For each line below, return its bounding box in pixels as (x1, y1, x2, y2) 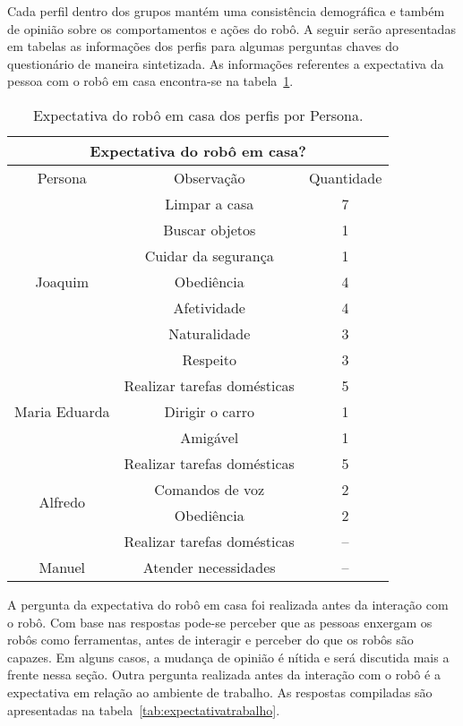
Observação (173, 167, 245, 188)
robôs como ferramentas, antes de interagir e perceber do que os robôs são (7, 630, 414, 649)
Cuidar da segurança (144, 244, 274, 266)
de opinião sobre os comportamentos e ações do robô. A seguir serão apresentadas (7, 19, 456, 38)
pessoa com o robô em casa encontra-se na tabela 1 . (7, 72, 294, 90)
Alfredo (39, 491, 86, 513)
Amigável (180, 426, 239, 448)
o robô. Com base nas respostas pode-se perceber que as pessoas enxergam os (7, 612, 433, 631)
